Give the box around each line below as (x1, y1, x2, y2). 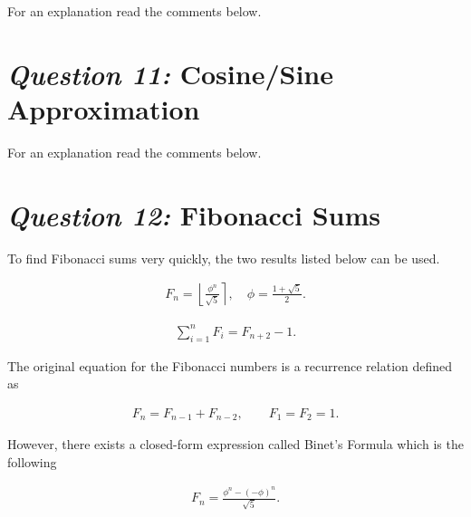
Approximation (7, 90, 200, 127)
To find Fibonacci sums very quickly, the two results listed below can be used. (7, 248, 440, 267)
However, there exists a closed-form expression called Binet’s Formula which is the (7, 435, 464, 454)
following (7, 452, 57, 471)
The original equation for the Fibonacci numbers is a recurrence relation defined (7, 356, 453, 375)
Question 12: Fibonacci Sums (7, 196, 380, 234)
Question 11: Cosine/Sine (7, 54, 333, 92)
